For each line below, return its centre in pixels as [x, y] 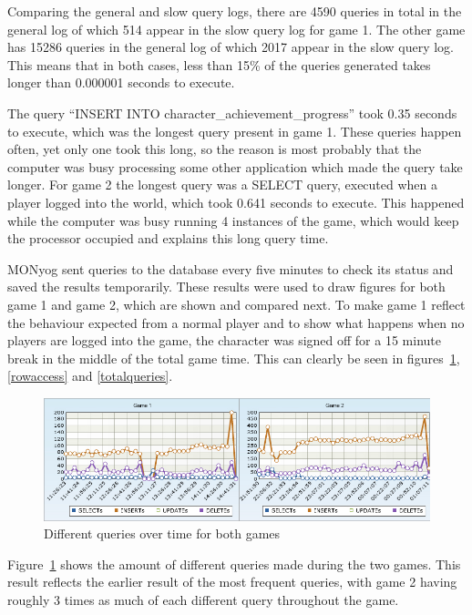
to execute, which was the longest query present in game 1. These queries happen [235, 131]
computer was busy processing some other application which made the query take [235, 166]
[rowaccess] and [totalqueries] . [90, 376]
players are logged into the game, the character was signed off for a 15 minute [224, 340]
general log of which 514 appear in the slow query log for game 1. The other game [236, 29]
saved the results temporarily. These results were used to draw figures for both [226, 287]
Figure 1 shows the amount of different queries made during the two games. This [234, 564]
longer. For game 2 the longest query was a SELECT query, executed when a [223, 184]
